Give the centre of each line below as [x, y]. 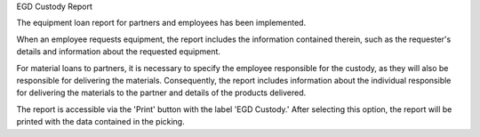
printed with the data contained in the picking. [101, 122]
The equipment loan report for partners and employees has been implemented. [161, 23]
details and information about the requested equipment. [119, 52]
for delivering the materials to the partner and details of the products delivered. [161, 93]
